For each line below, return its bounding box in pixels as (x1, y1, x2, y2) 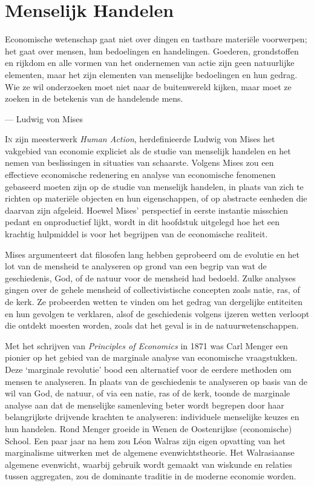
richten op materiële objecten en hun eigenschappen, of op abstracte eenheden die (5, 192, 307, 205)
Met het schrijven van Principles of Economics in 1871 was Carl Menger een (5, 339, 288, 352)
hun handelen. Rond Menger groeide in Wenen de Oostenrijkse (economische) (5, 422, 292, 435)
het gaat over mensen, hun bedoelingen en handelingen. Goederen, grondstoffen (5, 44, 299, 57)
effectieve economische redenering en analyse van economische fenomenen (5, 168, 276, 181)
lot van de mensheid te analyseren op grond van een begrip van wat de (5, 260, 267, 272)
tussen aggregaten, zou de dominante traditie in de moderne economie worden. (5, 470, 296, 482)
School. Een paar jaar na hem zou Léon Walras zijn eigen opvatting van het (5, 434, 286, 447)
